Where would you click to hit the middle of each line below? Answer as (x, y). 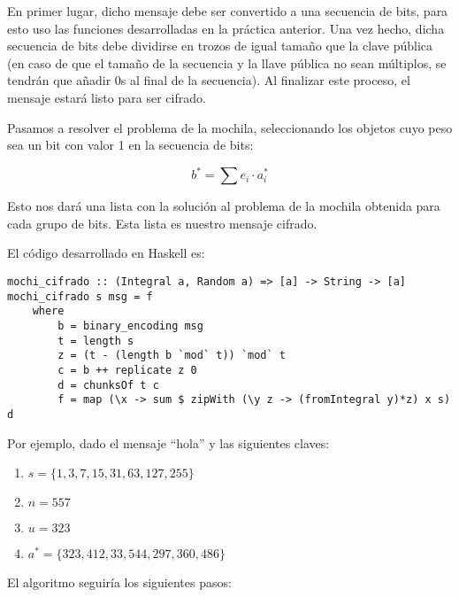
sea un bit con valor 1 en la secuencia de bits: (130, 145)
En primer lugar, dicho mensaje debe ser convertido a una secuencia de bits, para (228, 11)
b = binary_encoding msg (130, 326)
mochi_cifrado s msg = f (80, 296)
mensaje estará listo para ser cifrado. (107, 97)
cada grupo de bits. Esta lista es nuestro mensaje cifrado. (162, 223)
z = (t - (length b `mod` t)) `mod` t (172, 356)
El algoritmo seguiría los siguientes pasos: (119, 582)
